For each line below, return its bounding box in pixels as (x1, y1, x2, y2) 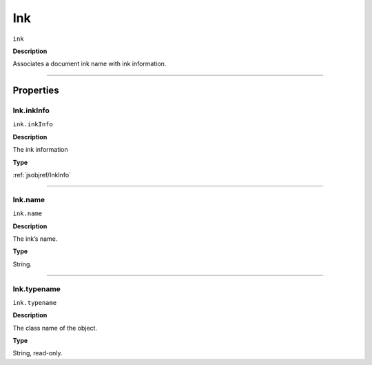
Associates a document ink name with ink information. (12, 59, 167, 68)
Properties (12, 85, 59, 97)
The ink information (12, 146, 68, 154)
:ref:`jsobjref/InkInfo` (12, 171, 72, 179)
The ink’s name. (12, 235, 58, 243)
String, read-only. (12, 349, 63, 357)
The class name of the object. (12, 324, 98, 332)
